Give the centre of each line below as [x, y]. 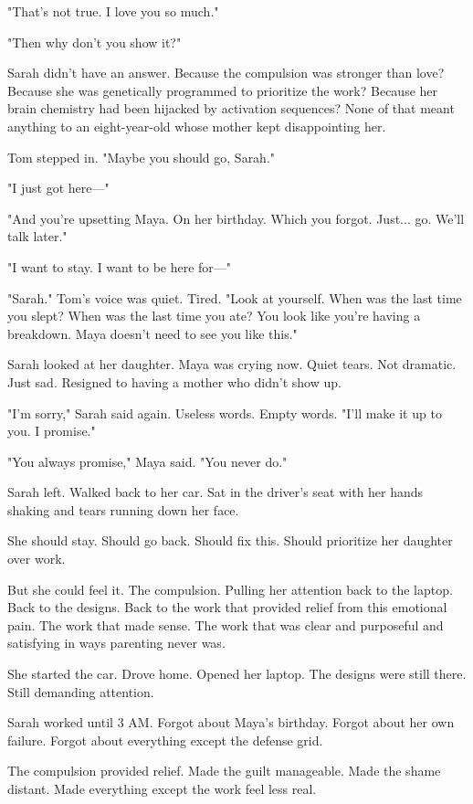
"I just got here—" [58, 188]
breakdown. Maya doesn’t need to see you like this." [152, 333]
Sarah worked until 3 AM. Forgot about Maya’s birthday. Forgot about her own [231, 722]
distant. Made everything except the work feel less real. [162, 788]
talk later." [37, 236]
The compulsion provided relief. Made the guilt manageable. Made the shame [224, 771]
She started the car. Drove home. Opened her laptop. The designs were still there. [237, 674]
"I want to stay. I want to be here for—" [120, 266]
